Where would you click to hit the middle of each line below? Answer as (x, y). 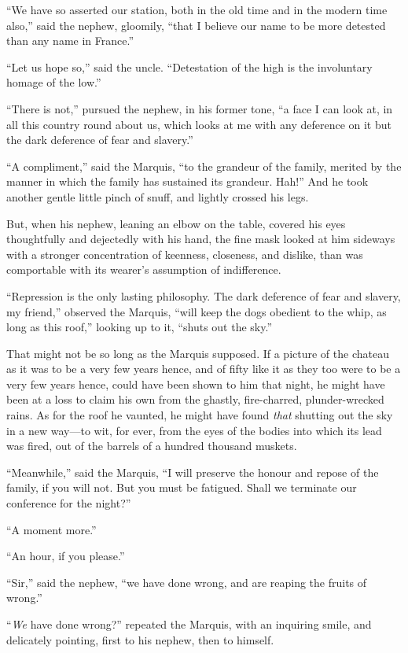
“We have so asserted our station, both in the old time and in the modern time (197, 9)
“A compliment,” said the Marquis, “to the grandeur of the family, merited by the (204, 166)
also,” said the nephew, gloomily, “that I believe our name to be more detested (196, 25)
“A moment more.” (51, 529)
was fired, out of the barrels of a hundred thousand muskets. (152, 446)
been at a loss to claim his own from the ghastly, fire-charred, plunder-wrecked (195, 399)
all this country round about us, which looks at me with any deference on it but (199, 124)
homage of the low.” (54, 82)
